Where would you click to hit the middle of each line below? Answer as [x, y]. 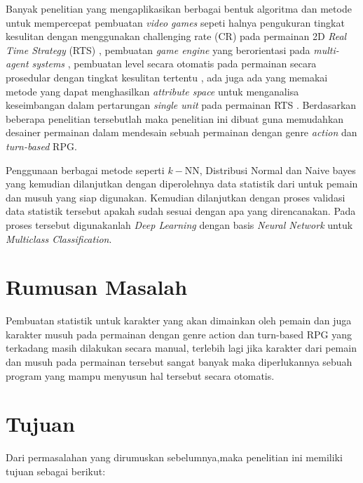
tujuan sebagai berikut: [56, 471]
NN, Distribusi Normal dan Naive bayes [270, 170]
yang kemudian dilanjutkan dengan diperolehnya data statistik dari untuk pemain [182, 184]
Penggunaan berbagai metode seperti [85, 170]
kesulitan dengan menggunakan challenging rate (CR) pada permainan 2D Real [176, 36]
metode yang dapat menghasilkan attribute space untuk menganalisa [152, 91]
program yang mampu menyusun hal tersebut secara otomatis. [140, 375]
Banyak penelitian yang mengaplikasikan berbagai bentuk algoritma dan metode [179, 8]
